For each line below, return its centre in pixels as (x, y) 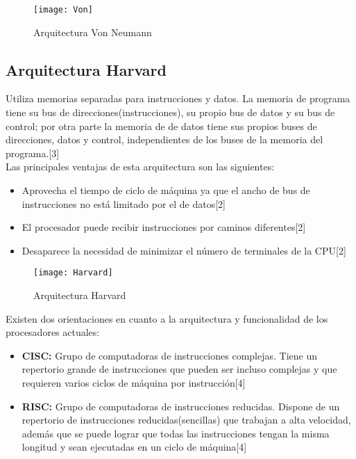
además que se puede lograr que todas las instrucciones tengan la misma (176, 433)
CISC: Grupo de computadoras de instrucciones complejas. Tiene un (170, 355)
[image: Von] (63, 10)
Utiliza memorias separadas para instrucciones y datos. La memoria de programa (178, 98)
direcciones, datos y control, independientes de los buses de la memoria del (164, 139)
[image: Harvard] (73, 273)
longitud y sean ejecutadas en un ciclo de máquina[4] (134, 447)
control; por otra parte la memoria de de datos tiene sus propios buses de (161, 126)
